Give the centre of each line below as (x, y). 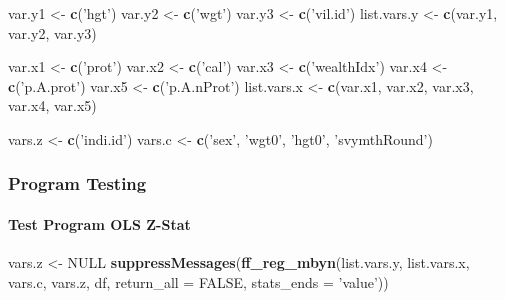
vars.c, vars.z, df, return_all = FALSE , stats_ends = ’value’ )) (198, 281)
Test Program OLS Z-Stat (99, 224)
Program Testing (77, 183)
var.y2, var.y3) (52, 32)
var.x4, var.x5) (52, 105)
